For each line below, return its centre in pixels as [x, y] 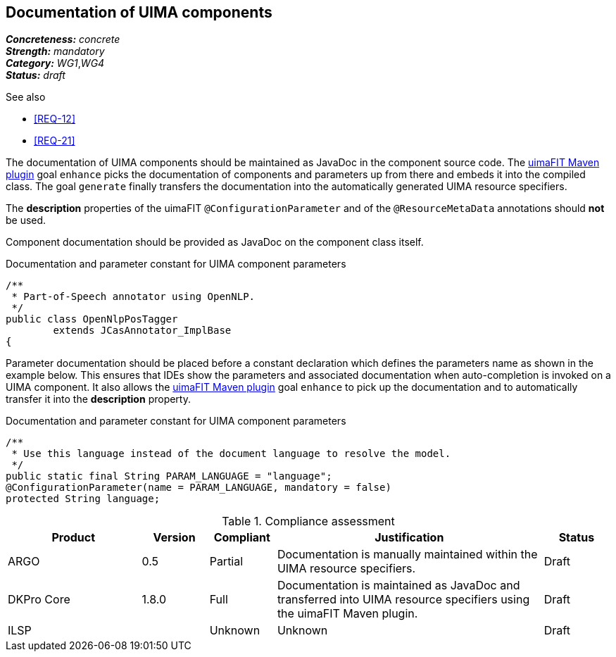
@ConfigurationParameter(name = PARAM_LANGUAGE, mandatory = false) [199, 488]
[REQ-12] [55, 119]
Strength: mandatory [55, 51]
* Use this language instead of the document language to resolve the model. [231, 454]
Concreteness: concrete [63, 39]
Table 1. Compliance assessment [308, 521]
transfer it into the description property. [98, 399]
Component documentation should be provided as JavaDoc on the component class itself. [215, 242]
